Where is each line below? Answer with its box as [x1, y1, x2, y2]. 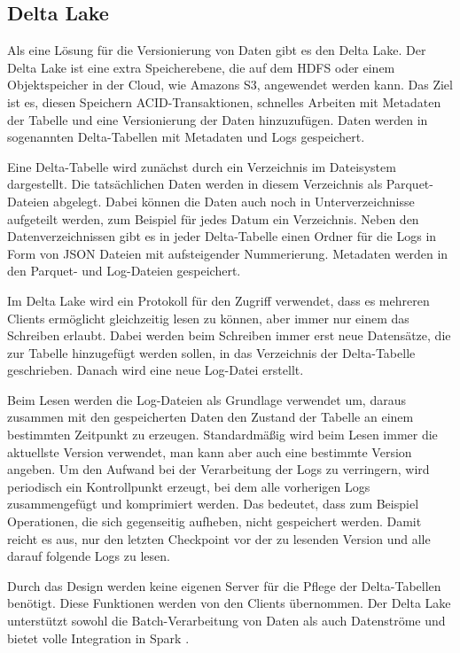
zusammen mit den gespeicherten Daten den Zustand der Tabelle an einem [7, 408, 414, 426]
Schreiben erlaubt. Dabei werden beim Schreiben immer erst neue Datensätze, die [7, 326, 451, 345]
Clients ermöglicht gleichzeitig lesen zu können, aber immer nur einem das [7, 308, 409, 327]
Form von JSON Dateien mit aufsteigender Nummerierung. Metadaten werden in [7, 244, 448, 262]
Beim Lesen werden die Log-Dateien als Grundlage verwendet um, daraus [7, 390, 407, 408]
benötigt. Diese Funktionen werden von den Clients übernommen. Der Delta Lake [7, 594, 451, 612]
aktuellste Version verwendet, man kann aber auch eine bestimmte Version [7, 442, 412, 461]
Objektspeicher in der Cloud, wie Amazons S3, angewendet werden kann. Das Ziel [7, 75, 453, 94]
